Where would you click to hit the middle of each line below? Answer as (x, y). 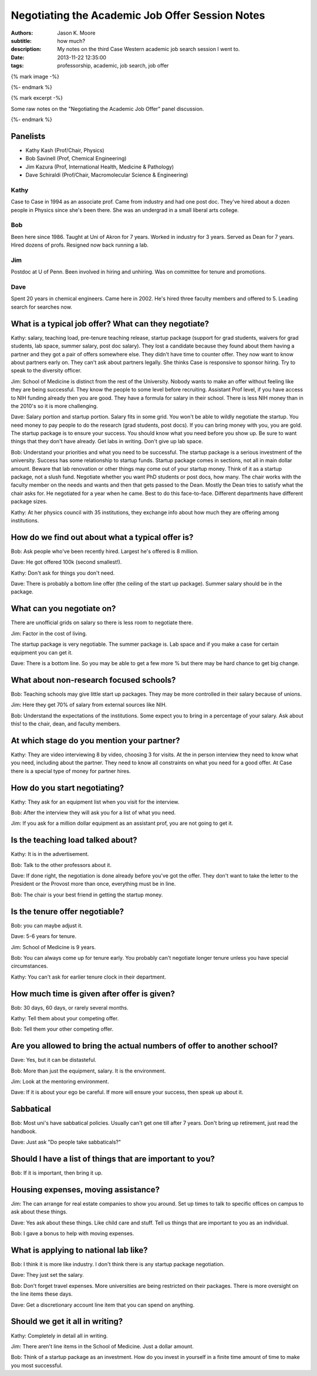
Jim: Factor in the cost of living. (49, 633)
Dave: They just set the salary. (48, 1275)
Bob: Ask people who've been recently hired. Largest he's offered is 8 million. (105, 551)
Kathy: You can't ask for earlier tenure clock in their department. (89, 977)
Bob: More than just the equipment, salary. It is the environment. (88, 1071)
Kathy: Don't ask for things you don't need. (63, 573)
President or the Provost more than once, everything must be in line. (93, 884)
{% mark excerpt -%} (37, 98)
